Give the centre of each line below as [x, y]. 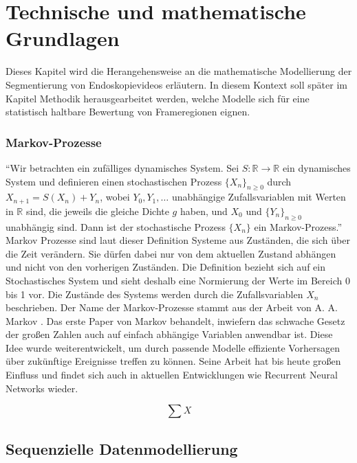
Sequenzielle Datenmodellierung [122, 448]
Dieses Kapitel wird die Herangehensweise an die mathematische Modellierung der [179, 71]
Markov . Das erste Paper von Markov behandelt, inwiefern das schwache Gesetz [175, 320]
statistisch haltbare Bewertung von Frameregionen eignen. [128, 112]
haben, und [204, 211]
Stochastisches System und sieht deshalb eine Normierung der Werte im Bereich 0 [178, 280]
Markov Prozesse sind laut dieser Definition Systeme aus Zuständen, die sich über [178, 240]
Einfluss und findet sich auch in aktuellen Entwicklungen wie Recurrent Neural [172, 375]
